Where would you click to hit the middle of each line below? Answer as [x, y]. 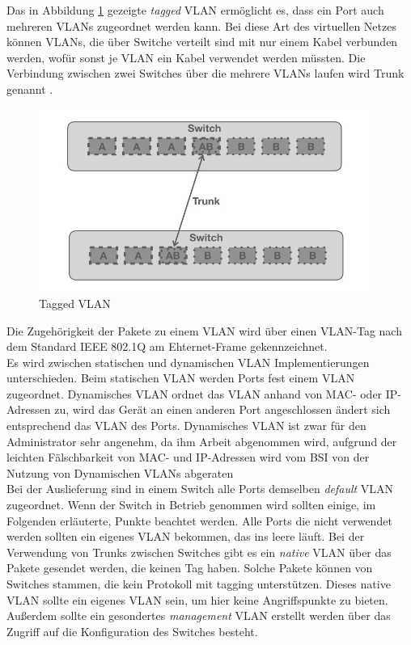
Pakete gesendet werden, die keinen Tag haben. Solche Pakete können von [190, 568]
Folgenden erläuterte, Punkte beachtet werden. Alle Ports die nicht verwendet [199, 520]
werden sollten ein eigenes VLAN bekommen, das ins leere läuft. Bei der [186, 536]
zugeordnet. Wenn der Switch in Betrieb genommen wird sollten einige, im [191, 505]
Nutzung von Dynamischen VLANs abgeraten [120, 472]
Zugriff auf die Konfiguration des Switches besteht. [132, 631]
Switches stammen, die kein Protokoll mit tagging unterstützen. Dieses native [199, 584]
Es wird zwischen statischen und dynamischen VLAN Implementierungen [188, 362]
